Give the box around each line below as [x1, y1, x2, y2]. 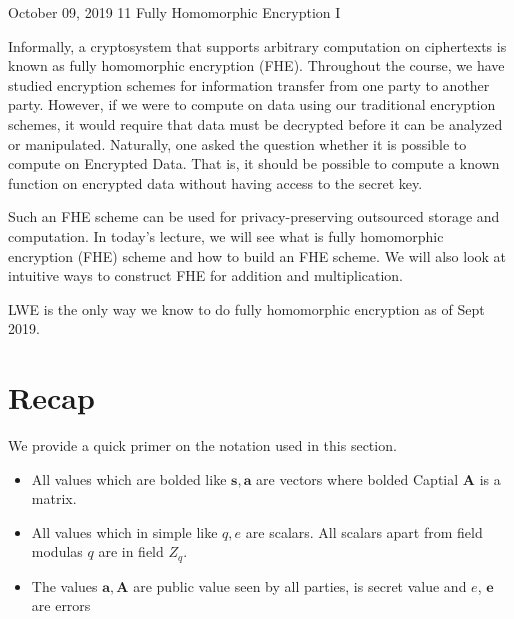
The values [31, 575, 98, 596]
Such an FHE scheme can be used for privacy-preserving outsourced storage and [8, 206, 500, 227]
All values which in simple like [31, 521, 218, 542]
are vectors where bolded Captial [256, 468, 459, 489]
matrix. [31, 488, 77, 509]
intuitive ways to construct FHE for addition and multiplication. [8, 265, 404, 286]
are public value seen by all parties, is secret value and [133, 575, 467, 596]
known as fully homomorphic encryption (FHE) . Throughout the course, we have [8, 55, 505, 76]
